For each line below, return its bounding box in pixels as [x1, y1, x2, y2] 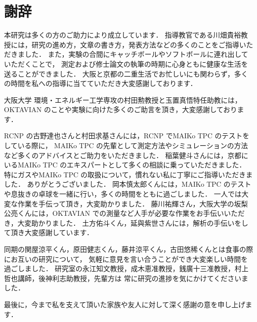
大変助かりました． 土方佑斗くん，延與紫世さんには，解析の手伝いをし [17, 217, 249, 228]
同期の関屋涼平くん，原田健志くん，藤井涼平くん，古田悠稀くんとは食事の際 [4, 244, 253, 254]
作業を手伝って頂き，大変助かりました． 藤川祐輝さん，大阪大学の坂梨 [17, 198, 248, 208]
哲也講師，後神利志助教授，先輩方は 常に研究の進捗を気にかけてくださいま [4, 273, 249, 283]
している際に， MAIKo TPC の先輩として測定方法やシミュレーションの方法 [4, 140, 248, 151]
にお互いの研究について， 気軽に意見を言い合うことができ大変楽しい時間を [4, 253, 248, 264]
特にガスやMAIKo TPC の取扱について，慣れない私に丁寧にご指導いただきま [4, 169, 253, 179]
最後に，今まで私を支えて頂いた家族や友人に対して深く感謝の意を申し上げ [4, 299, 246, 309]
